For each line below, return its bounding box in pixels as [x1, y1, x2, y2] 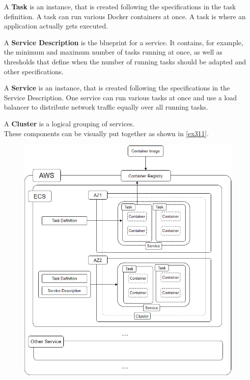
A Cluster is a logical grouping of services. [4, 118, 135, 128]
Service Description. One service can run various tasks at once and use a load [4, 92, 237, 102]
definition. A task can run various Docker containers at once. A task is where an [4, 11, 246, 21]
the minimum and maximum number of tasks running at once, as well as [4, 47, 222, 57]
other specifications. [4, 66, 64, 76]
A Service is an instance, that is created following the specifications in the [4, 83, 230, 93]
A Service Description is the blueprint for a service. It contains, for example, [4, 37, 244, 47]
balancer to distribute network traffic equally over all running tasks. [4, 102, 208, 112]
